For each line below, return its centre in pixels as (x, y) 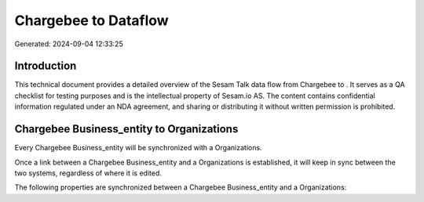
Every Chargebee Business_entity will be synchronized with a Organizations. (138, 148)
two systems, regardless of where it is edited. (88, 173)
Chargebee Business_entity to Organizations (126, 129)
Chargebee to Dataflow (91, 20)
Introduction (46, 66)
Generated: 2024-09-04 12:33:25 (69, 44)
